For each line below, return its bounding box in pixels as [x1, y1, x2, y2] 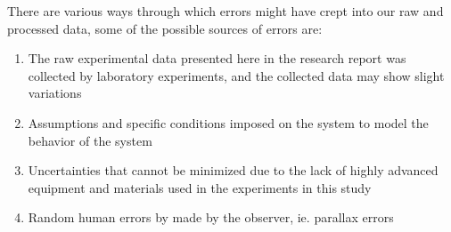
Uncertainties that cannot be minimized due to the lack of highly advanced [28, 161, 439, 180]
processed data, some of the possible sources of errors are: [7, 19, 323, 37]
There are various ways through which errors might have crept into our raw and [7, 2, 444, 20]
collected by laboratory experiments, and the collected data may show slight [28, 66, 445, 84]
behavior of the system [28, 131, 152, 149]
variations [28, 84, 82, 102]
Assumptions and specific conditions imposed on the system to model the [28, 113, 429, 132]
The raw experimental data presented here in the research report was [28, 49, 406, 68]
